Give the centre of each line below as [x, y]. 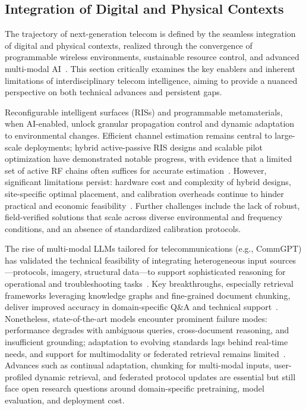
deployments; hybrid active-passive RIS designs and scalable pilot [143, 147]
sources [283, 260]
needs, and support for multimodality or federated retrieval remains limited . [145, 353]
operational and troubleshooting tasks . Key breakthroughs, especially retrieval [149, 284]
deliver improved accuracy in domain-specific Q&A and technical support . [142, 307]
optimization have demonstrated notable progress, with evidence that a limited [149, 159]
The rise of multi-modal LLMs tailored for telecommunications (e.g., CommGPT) [153, 248]
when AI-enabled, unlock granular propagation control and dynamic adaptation [150, 123]
